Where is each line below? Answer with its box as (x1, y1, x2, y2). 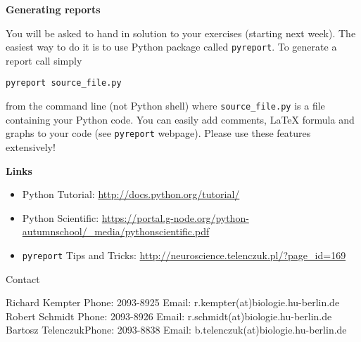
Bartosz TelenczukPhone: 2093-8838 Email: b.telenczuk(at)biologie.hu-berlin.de (6, 322, 347, 337)
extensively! (6, 140, 56, 154)
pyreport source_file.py (6, 78, 122, 88)
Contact (6, 271, 40, 286)
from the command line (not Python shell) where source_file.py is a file (6, 98, 325, 113)
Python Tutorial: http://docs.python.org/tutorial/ (22, 187, 240, 202)
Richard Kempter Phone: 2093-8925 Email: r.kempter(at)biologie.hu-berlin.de (6, 295, 340, 310)
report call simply (6, 53, 82, 67)
